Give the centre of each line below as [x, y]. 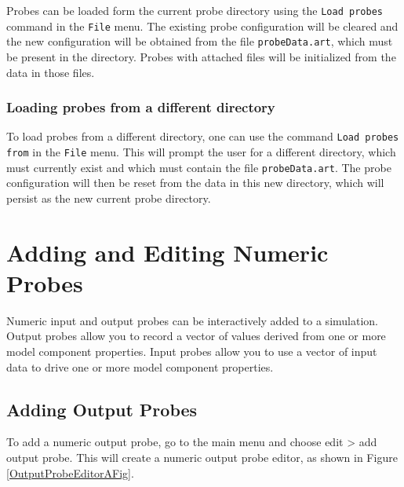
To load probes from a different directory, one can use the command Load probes [203, 136]
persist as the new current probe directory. [109, 198]
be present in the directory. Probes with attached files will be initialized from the [201, 56]
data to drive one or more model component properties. [140, 366]
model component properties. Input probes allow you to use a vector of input [192, 352]
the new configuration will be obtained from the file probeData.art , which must [200, 41]
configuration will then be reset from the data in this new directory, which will [195, 183]
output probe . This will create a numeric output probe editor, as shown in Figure [202, 458]
